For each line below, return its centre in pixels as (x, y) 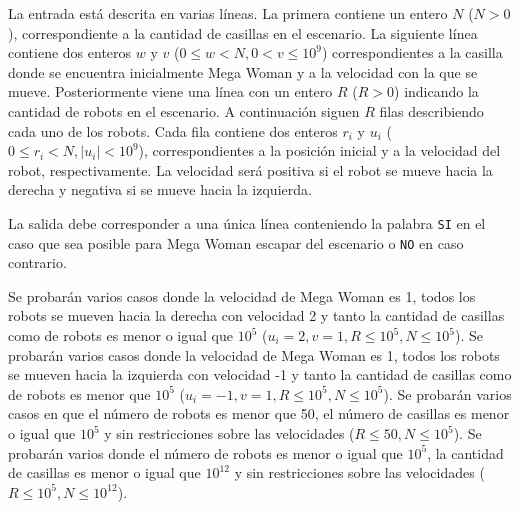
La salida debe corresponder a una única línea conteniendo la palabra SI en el (247, 222)
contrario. (37, 262)
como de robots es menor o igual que (120, 335)
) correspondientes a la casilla (412, 52)
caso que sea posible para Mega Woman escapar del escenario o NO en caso (236, 242)
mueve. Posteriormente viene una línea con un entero (170, 91)
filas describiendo (431, 110)
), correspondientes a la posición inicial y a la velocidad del (319, 150)
